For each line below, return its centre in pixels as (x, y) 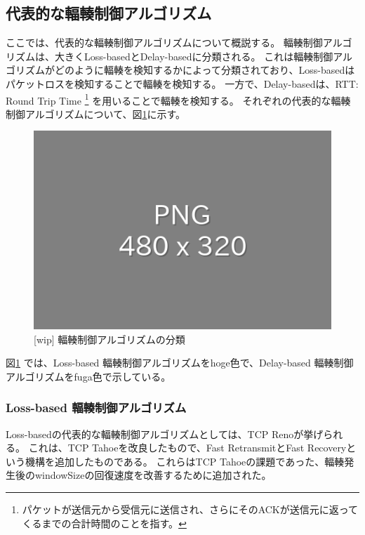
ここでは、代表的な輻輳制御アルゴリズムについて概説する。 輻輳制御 (164, 42)
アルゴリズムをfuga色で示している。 (88, 376)
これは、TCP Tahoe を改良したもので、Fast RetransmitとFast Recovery (187, 448)
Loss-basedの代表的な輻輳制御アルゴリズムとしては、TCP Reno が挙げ (165, 434)
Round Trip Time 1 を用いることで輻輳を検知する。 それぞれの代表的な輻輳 (178, 99)
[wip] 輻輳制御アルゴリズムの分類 (109, 339)
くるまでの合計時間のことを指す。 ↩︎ (104, 523)
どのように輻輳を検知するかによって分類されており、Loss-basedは (205, 70)
